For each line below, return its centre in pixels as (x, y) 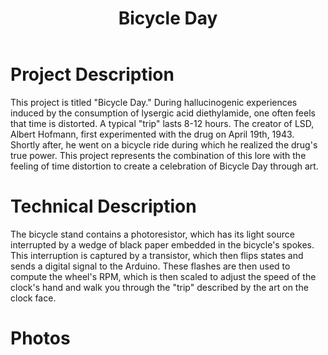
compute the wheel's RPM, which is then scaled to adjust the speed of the (163, 276)
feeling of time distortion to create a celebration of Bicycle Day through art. (164, 166)
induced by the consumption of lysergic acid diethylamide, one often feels (163, 113)
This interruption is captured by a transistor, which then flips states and (157, 255)
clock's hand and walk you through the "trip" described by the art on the (159, 287)
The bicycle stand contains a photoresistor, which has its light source (152, 234)
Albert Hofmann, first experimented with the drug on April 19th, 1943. (152, 134)
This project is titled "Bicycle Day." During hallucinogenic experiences (154, 102)
